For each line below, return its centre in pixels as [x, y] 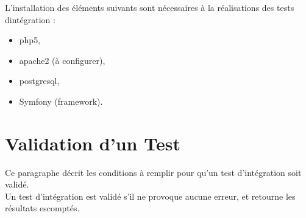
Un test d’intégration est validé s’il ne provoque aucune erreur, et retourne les [150, 196]
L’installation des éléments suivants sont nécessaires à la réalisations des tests [150, 7]
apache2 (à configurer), [62, 60]
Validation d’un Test [93, 143]
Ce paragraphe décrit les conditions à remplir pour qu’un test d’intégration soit [153, 172]
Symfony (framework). [61, 101]
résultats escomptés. [42, 208]
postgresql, [39, 81]
